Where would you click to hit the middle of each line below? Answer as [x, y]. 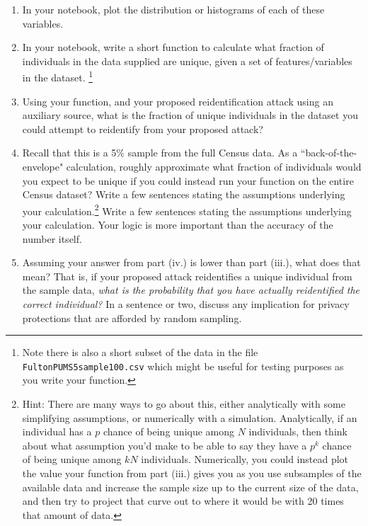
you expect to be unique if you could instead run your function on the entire [188, 180]
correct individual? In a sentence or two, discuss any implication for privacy [186, 304]
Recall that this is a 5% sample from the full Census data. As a [160, 153]
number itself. [52, 238]
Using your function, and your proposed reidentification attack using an [178, 101]
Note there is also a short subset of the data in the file [140, 352]
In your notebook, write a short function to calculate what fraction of [173, 47]
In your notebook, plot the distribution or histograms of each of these [173, 9]
